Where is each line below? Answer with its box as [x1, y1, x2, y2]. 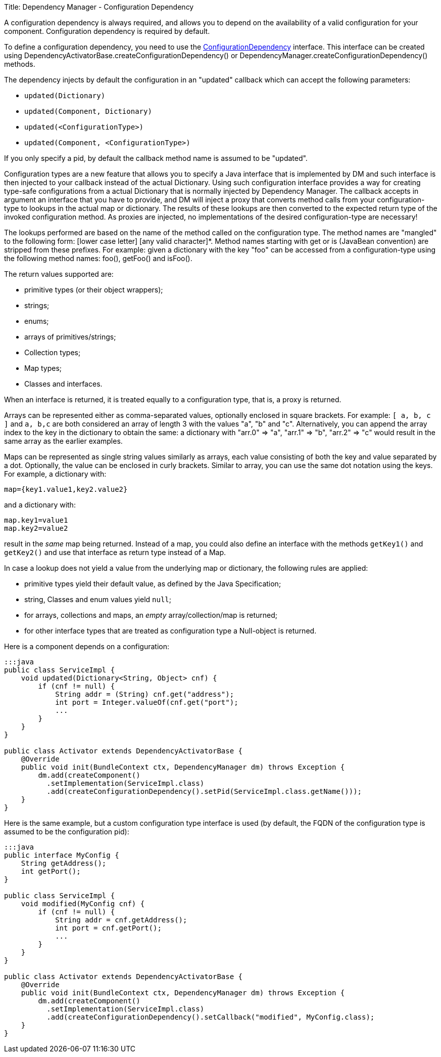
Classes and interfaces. [24, 379, 103, 388]
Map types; [24, 364, 62, 372]
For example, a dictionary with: [4, 470, 107, 478]
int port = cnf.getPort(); [55, 924, 162, 932]
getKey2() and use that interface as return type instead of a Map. [4, 548, 226, 557]
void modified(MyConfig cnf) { [21, 900, 145, 908]
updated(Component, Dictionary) [24, 107, 152, 115]
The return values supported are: [4, 270, 114, 278]
